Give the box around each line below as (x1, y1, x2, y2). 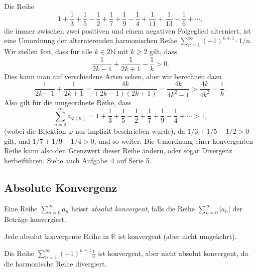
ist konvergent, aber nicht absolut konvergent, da (98, 247, 248, 258)
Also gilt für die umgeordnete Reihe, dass (4, 97, 132, 108)
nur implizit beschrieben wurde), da (75, 126, 185, 136)
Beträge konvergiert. (4, 214, 66, 224)
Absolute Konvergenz (4, 179, 117, 195)
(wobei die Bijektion (4, 126, 66, 136)
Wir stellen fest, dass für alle (4, 46, 92, 57)
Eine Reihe (4, 203, 38, 213)
